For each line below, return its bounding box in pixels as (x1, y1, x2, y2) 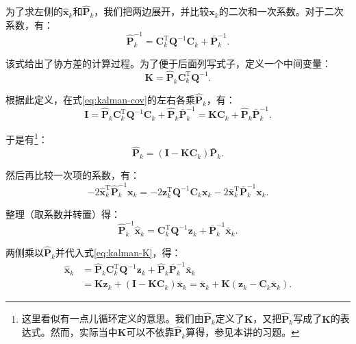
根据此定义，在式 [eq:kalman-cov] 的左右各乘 (5, 92, 195, 106)
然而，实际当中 (50, 325, 118, 339)
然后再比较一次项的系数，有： (5, 168, 140, 182)
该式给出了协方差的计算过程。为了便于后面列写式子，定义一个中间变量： (5, 56, 331, 70)
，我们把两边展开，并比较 (94, 4, 209, 19)
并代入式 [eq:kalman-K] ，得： (55, 245, 181, 260)
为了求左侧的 (5, 4, 63, 19)
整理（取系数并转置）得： (5, 206, 120, 221)
